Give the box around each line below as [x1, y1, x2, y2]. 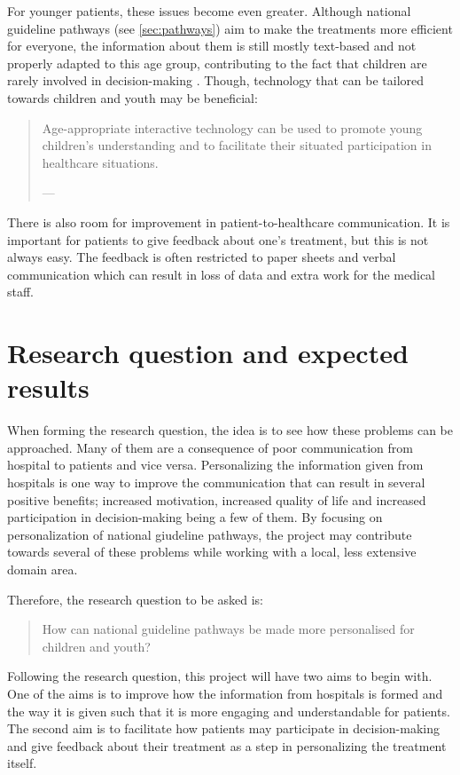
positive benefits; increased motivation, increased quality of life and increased [7, 490, 426, 509]
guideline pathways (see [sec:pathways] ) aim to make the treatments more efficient [7, 19, 453, 37]
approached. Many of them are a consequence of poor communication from [7, 438, 413, 456]
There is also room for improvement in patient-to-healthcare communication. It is [7, 212, 450, 231]
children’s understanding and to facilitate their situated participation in [42, 136, 432, 154]
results [7, 369, 90, 406]
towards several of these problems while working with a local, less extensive [7, 542, 417, 561]
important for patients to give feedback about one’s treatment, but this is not [7, 230, 429, 249]
